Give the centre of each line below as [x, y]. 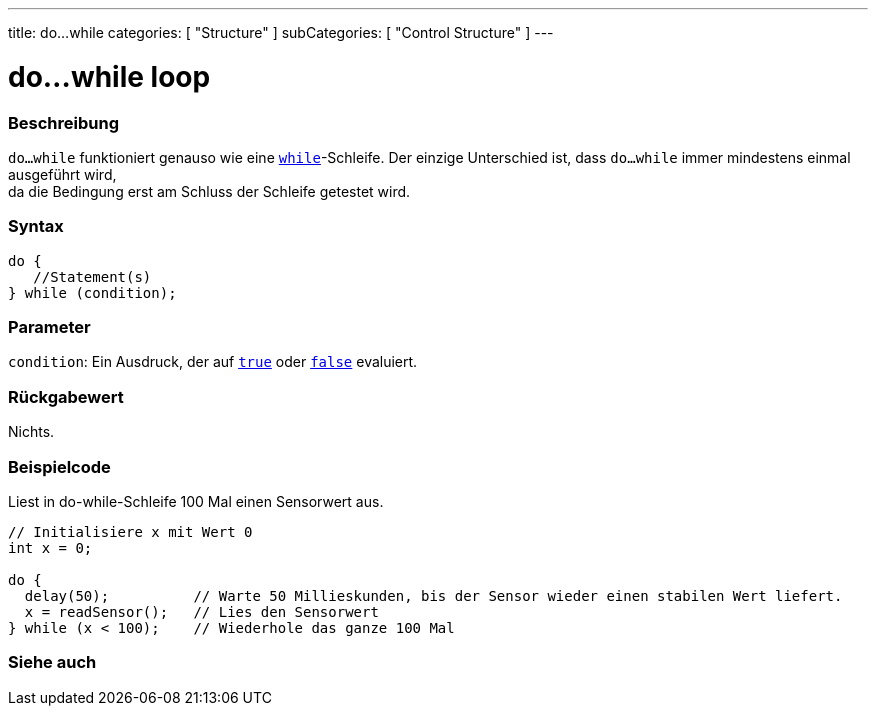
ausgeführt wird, [62, 174]
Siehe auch [52, 662]
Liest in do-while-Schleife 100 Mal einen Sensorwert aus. [196, 501]
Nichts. [31, 432]
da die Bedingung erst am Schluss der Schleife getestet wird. [209, 191]
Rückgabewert [66, 396]
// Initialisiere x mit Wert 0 [130, 531]
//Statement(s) [92, 276]
